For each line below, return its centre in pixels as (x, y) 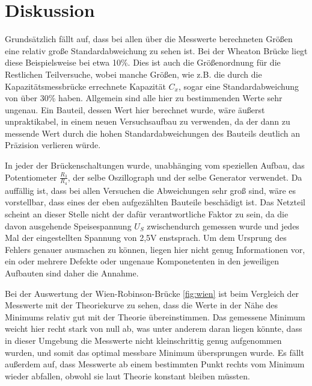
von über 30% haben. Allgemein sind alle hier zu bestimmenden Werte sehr (144, 98)
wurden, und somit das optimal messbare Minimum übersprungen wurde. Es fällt (154, 352)
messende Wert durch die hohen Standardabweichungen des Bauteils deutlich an (153, 133)
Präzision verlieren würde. (53, 145)
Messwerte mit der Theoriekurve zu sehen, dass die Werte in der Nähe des (142, 305)
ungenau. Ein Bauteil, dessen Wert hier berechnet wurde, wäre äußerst (135, 109)
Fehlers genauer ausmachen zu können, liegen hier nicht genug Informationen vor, (155, 249)
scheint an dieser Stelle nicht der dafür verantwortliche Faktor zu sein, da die (147, 214)
